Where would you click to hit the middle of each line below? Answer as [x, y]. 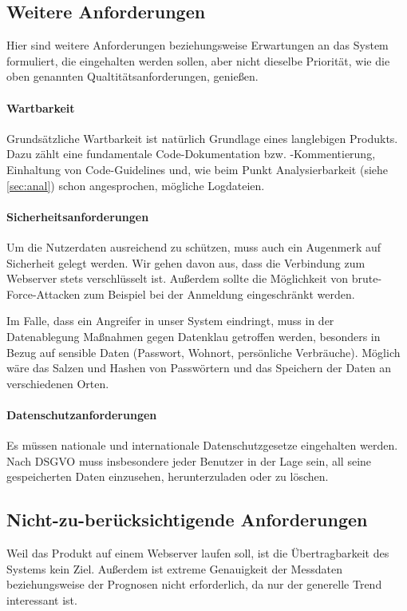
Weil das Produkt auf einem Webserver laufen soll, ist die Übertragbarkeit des [198, 553]
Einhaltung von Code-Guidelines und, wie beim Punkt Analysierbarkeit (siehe [198, 169]
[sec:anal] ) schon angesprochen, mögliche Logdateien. [136, 185]
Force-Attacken [43, 294]
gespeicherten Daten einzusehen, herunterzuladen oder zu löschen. [168, 476]
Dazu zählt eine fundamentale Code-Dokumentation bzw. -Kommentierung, [191, 154]
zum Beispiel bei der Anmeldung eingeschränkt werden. [219, 294]
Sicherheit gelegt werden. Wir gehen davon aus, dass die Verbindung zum [186, 262]
